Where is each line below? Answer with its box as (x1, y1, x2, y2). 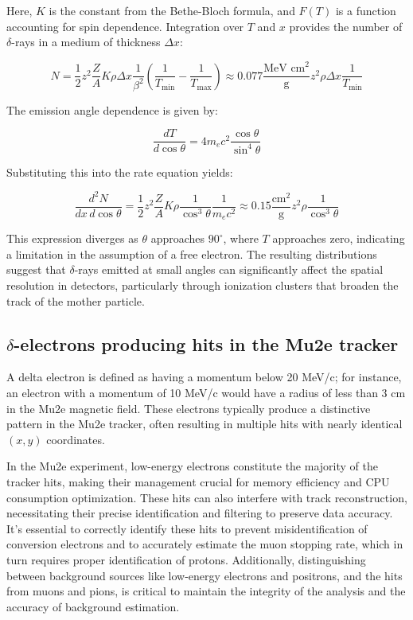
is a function (335, 2, 396, 18)
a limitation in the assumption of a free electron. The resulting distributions (6, 245, 377, 262)
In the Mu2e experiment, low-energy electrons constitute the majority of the (6, 458, 378, 474)
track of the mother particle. (6, 292, 145, 309)
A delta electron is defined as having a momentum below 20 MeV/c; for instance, (6, 368, 402, 385)
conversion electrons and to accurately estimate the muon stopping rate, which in (6, 536, 403, 552)
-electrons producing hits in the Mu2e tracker (14, 331, 399, 356)
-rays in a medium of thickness (11, 33, 161, 50)
